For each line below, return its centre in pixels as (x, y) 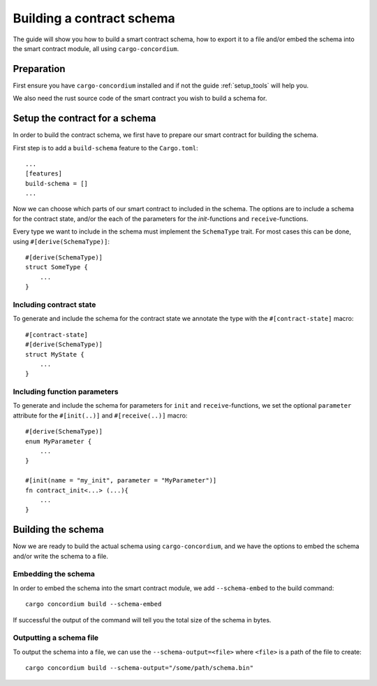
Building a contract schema (94, 18)
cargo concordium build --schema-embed (94, 604)
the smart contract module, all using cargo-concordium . (96, 48)
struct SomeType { (57, 267)
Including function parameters (66, 392)
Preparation (39, 69)
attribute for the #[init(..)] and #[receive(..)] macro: (100, 415)
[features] (44, 174)
